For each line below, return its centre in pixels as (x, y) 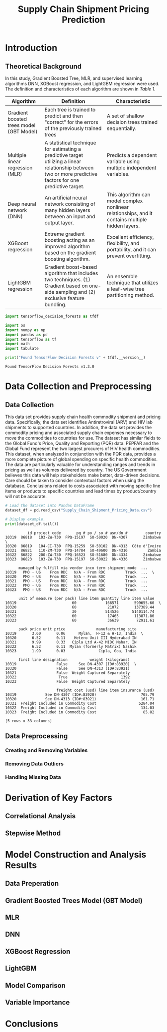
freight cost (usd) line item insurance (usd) (105, 690)
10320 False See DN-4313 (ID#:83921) (68, 668)
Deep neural (22, 204)
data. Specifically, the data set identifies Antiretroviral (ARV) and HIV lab (79, 422)
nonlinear (118, 207)
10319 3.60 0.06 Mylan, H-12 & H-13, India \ (74, 633)
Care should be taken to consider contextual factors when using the (75, 480)
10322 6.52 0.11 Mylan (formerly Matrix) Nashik (71, 646)
